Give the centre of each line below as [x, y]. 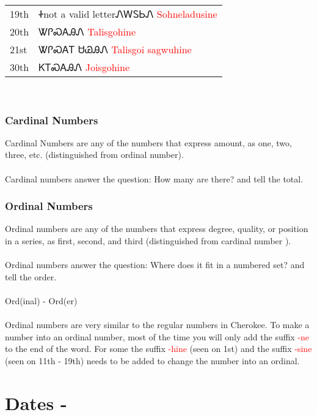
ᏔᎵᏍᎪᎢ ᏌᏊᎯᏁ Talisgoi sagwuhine [115, 49]
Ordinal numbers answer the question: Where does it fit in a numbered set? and [155, 265]
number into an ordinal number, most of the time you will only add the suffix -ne [157, 336]
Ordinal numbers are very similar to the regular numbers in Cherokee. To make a [157, 325]
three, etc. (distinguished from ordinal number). [94, 155]
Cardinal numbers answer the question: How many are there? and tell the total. [154, 178]
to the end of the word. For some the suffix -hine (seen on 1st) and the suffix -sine [158, 349]
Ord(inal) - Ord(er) [41, 300]
